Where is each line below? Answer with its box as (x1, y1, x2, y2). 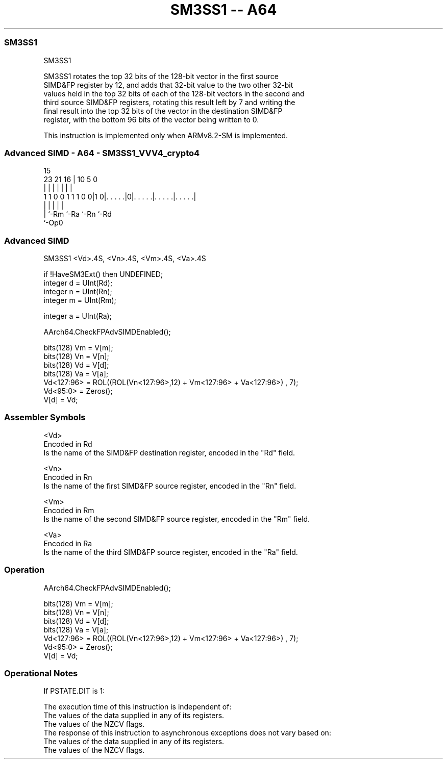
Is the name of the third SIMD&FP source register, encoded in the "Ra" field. (43, 547, 298, 556)
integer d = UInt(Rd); (43, 278, 113, 287)
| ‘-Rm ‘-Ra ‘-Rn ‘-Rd (43, 210, 112, 219)
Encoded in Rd (43, 439, 92, 448)
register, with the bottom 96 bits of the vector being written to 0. (43, 115, 259, 124)
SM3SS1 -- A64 (170, 1, 277, 18)
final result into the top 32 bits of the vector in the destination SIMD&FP (43, 106, 283, 115)
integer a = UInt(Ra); (43, 312, 112, 320)
